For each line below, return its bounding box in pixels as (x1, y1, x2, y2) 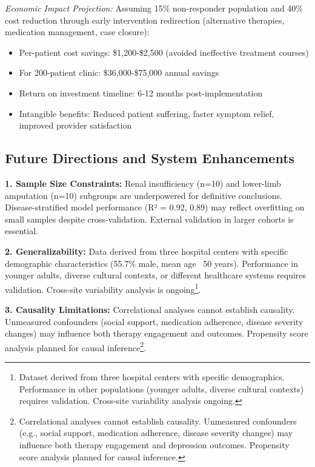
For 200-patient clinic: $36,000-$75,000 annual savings (19, 66, 219, 79)
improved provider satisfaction (19, 119, 132, 132)
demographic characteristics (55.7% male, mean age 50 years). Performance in (5, 257, 298, 269)
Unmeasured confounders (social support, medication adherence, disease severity (5, 315, 303, 328)
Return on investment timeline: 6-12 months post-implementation (19, 86, 263, 99)
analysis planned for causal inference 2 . (5, 339, 146, 354)
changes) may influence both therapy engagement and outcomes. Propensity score (5, 327, 308, 340)
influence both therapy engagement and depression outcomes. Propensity (19, 438, 290, 451)
